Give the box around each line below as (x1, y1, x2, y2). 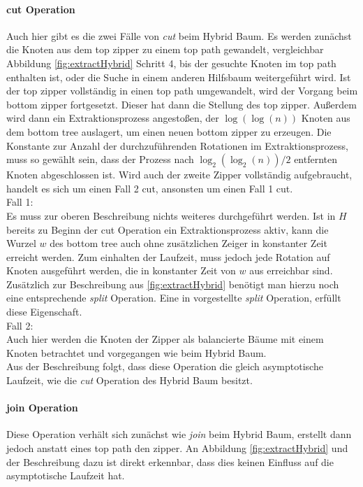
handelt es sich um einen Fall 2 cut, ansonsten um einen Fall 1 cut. (6, 181, 293, 195)
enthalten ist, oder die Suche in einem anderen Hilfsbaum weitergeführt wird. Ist (6, 69, 351, 84)
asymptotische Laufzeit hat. (6, 468, 125, 483)
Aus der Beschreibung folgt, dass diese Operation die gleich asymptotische (6, 359, 323, 374)
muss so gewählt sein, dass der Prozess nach (6, 152, 194, 167)
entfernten (294, 152, 338, 167)
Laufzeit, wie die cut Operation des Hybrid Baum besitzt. (6, 373, 253, 388)
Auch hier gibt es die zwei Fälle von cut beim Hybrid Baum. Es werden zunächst (6, 28, 352, 43)
